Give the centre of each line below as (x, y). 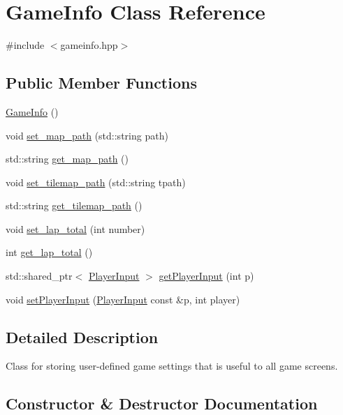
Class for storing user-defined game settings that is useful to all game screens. (172, 366)
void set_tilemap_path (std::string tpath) (96, 182)
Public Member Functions (101, 83)
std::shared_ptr (39, 276)
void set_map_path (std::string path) (87, 135)
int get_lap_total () (49, 252)
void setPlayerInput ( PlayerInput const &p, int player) (123, 299)
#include (25, 45)
